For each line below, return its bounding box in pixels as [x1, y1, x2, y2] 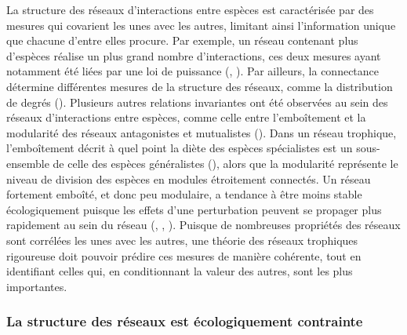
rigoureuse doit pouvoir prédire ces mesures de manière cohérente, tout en [6, 247, 362, 264]
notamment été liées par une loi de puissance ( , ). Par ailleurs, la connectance [6, 63, 380, 79]
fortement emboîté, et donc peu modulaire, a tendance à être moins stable [6, 186, 362, 202]
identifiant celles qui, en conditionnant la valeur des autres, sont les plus [6, 263, 353, 279]
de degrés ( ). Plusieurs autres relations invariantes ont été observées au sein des [6, 93, 388, 110]
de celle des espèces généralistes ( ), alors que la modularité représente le [53, 155, 398, 171]
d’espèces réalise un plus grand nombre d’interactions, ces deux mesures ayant [6, 47, 381, 64]
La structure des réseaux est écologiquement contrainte [6, 311, 363, 331]
